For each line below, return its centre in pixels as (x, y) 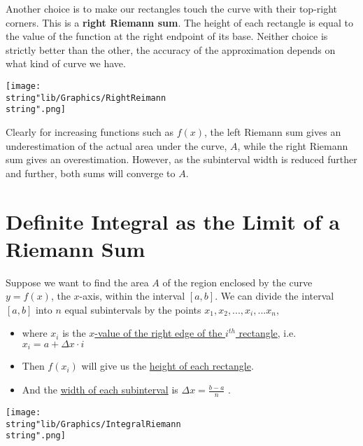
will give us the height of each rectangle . (168, 366)
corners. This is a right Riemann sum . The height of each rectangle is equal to (179, 22)
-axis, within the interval (132, 296)
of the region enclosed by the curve (237, 282)
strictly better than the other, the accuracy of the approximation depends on (171, 49)
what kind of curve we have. (66, 63)
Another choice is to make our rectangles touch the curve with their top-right (172, 8)
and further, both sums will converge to (91, 173)
